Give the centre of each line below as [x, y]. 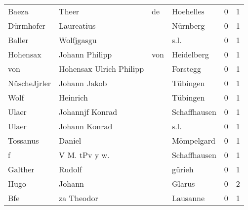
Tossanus [23, 140]
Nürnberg [188, 26]
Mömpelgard [194, 140]
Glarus [183, 184]
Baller [18, 40]
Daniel [70, 140]
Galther [21, 169]
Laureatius [77, 26]
